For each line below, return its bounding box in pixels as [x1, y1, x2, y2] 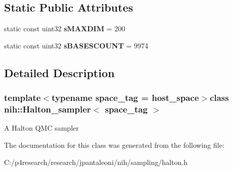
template [4, 91, 41, 104]
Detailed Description [4, 65, 115, 80]
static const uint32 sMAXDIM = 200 [4, 23, 125, 34]
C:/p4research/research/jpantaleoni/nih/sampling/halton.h [4, 156, 188, 167]
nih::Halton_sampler [4, 103, 91, 116]
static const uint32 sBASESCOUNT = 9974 [4, 40, 148, 50]
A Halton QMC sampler [4, 123, 79, 133]
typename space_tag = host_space [51, 91, 199, 104]
